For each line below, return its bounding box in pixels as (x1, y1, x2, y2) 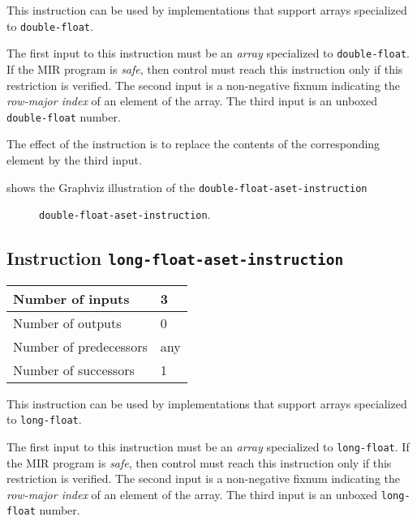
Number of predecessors (13, 336, 148, 356)
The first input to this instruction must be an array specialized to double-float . (6, 45, 410, 62)
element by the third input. (6, 151, 142, 168)
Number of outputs (13, 313, 122, 332)
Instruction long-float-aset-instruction (6, 246, 344, 271)
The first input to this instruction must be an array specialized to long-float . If (6, 438, 410, 455)
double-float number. (6, 108, 121, 125)
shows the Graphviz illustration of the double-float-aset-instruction (6, 178, 368, 195)
